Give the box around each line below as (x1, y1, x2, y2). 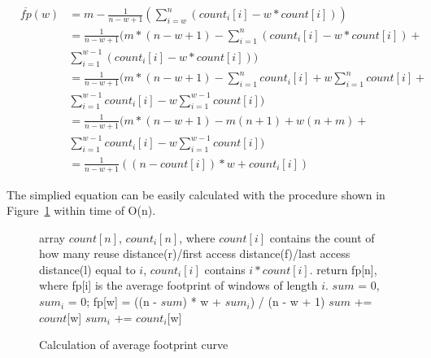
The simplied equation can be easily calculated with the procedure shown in (7, 186, 385, 203)
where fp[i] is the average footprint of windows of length (39, 277, 318, 294)
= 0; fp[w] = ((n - (67, 293, 158, 310)
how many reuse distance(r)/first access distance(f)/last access (39, 245, 350, 262)
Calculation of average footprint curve (39, 336, 229, 353)
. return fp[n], (309, 260, 377, 277)
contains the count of (269, 229, 375, 246)
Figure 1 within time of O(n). (7, 202, 156, 219)
